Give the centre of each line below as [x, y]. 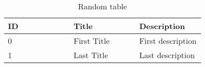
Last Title [91, 55]
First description [168, 41]
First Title [91, 41]
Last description [167, 55]
